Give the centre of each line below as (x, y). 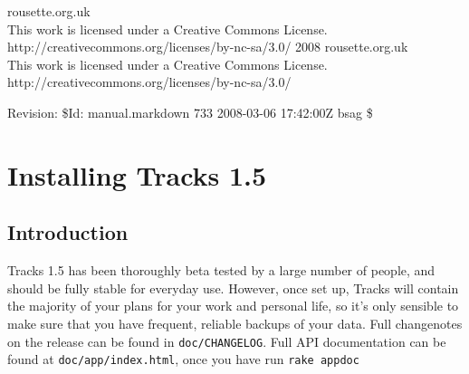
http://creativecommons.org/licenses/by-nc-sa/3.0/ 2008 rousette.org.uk (208, 47)
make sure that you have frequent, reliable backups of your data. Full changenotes (235, 323)
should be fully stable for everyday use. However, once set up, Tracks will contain (233, 288)
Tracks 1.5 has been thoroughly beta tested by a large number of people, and (221, 270)
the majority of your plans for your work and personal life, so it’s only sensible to (233, 306)
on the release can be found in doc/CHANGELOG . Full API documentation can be (227, 341)
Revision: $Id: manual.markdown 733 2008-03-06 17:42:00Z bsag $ (190, 112)
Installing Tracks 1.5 (137, 174)
